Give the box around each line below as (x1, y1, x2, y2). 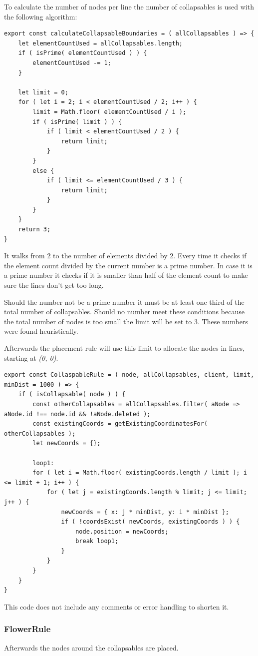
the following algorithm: (4, 11, 77, 21)
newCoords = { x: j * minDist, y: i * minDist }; (61, 508, 230, 516)
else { (32, 167, 54, 174)
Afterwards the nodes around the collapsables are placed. (4, 642, 179, 653)
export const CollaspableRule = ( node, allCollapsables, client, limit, (4, 371, 255, 379)
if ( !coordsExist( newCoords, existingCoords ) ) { (61, 518, 240, 526)
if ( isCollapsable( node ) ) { (18, 391, 126, 398)
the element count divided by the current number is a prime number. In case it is (4, 260, 253, 270)
